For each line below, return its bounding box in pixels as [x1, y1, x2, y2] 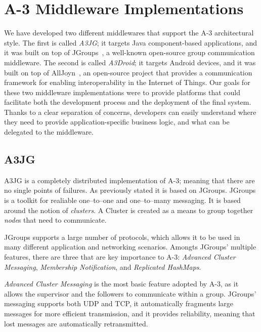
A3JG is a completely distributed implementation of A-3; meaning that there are [4, 175, 255, 185]
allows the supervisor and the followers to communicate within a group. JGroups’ [4, 288, 256, 299]
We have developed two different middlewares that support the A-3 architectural [4, 27, 254, 38]
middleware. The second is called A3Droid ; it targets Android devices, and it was [4, 57, 256, 67]
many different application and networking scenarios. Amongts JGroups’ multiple [4, 241, 256, 252]
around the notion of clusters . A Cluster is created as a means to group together [4, 204, 253, 215]
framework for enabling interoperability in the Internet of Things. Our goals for [4, 77, 250, 88]
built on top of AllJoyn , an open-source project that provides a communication [4, 67, 252, 77]
